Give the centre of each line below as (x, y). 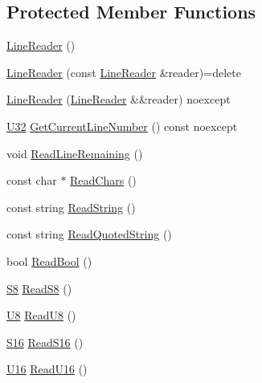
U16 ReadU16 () (47, 369)
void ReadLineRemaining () (75, 153)
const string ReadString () (71, 207)
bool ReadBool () (49, 261)
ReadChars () (103, 180)
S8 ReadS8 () (39, 288)
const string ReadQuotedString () (89, 234)
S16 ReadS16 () (45, 342)
